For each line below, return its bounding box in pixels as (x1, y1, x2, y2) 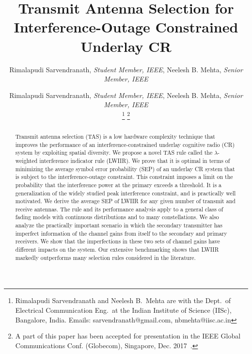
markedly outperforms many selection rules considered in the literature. (15, 253, 196, 261)
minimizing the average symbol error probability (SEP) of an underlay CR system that (15, 164, 235, 173)
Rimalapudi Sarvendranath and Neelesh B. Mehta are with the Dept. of (15, 295, 231, 306)
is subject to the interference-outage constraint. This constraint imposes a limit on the (15, 173, 233, 181)
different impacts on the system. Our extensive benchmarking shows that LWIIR (15, 245, 219, 254)
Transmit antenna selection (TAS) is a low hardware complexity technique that (15, 132, 215, 140)
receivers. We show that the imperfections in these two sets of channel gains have (15, 237, 220, 245)
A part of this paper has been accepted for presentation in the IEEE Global (15, 331, 241, 341)
